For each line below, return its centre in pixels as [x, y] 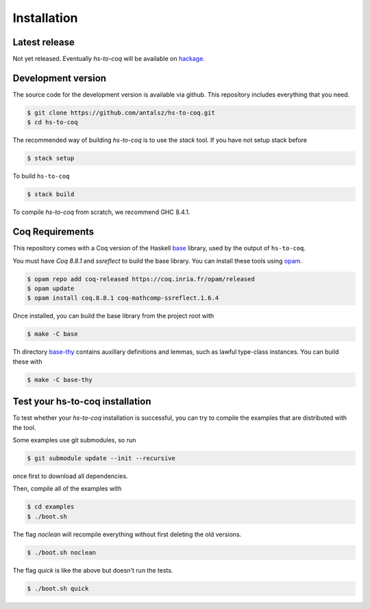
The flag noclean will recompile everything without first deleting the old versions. [127, 534]
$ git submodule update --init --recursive [101, 458]
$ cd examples [51, 507]
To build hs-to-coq [41, 176]
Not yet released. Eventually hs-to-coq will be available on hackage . [109, 59]
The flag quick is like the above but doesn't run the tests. [93, 570]
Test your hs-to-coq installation [82, 402]
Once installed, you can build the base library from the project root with [113, 316]
